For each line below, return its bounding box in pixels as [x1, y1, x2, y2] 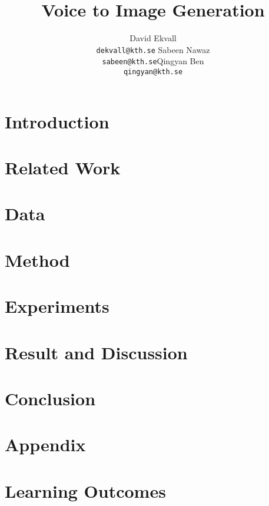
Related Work [5, 156, 121, 180]
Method [5, 247, 70, 272]
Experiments [5, 294, 109, 318]
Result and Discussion [5, 340, 188, 364]
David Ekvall [129, 32, 177, 44]
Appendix [5, 432, 86, 457]
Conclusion [5, 386, 96, 410]
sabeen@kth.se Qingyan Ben [102, 55, 204, 67]
